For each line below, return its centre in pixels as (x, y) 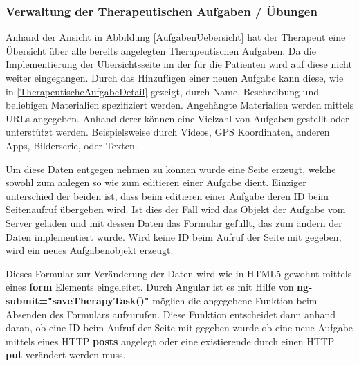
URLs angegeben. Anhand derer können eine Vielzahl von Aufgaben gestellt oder (177, 118)
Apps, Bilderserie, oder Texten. (72, 145)
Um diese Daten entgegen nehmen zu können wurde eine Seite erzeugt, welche (171, 168)
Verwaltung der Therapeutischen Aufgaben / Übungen (162, 11)
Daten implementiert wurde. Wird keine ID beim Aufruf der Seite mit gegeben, (174, 236)
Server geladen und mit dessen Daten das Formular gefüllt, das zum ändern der (174, 222)
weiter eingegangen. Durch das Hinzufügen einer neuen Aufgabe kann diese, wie (175, 77)
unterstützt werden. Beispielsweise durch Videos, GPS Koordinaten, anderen (168, 132)
